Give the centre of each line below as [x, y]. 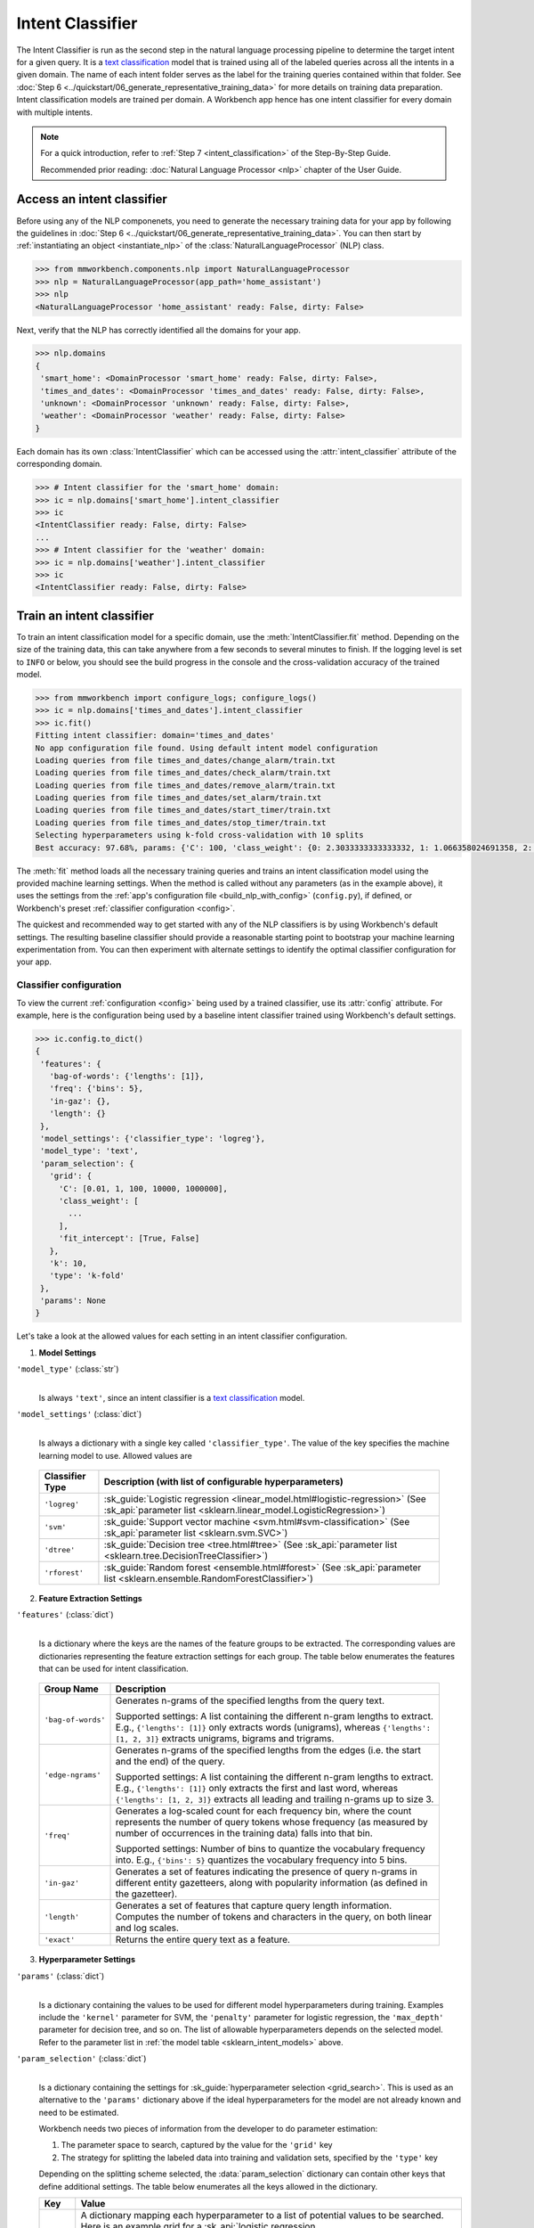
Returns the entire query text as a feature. [203, 1940]
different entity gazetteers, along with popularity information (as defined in [271, 1883]
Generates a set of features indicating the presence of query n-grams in [266, 1872]
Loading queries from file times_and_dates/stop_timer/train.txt [181, 823]
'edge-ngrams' [73, 1775]
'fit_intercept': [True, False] [129, 1238]
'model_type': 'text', [90, 1151]
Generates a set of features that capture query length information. [254, 1905]
